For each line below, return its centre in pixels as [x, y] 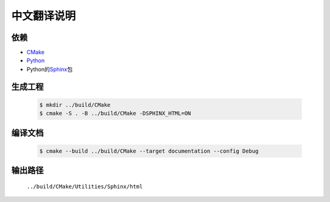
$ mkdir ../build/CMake [75, 105]
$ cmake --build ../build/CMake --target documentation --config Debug [149, 151]
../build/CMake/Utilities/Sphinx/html [85, 186]
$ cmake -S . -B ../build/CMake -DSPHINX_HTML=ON [115, 114]
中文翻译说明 [44, 16]
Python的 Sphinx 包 [50, 69]
